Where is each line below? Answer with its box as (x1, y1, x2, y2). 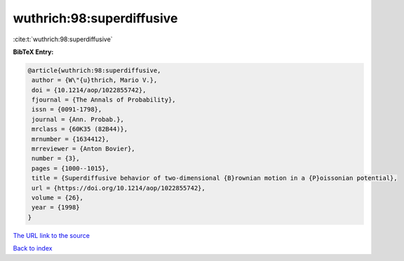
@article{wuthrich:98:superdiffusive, (27, 66, 161, 74)
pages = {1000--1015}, (32, 164, 110, 172)
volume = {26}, (32, 194, 84, 202)
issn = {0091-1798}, (32, 106, 102, 113)
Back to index (13, 244, 53, 253)
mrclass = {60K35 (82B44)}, (32, 125, 128, 133)
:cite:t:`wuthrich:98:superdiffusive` (13, 35, 113, 43)
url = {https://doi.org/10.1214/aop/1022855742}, (32, 184, 206, 192)
